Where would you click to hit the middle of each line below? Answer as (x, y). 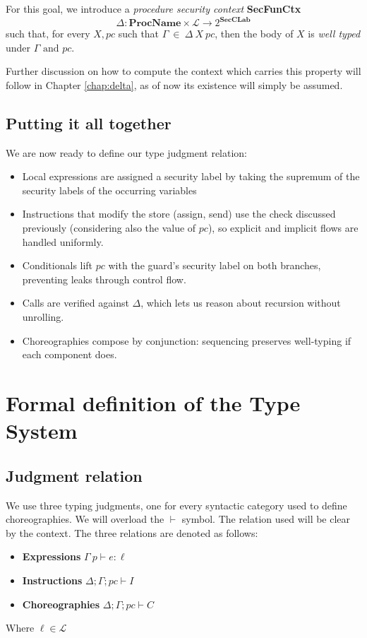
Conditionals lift (58, 265)
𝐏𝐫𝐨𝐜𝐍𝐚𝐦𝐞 (155, 24)
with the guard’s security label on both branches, (215, 265)
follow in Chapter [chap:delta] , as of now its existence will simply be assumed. (174, 84)
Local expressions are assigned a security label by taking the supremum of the (191, 176)
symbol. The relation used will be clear (266, 519)
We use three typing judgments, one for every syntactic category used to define (176, 505)
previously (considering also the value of (109, 228)
